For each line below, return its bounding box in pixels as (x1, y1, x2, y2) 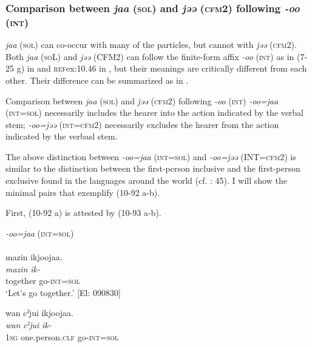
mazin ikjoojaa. (5, 251, 63, 263)
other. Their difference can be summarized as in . (5, 73, 189, 86)
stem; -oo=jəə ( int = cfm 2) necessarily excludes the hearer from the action (5, 118, 279, 130)
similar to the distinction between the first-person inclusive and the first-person (5, 162, 300, 175)
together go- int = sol (5, 274, 80, 287)
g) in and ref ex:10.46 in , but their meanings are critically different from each (16, 62, 307, 75)
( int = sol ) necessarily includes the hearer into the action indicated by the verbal (5, 106, 304, 119)
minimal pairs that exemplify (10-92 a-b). (5, 186, 160, 198)
